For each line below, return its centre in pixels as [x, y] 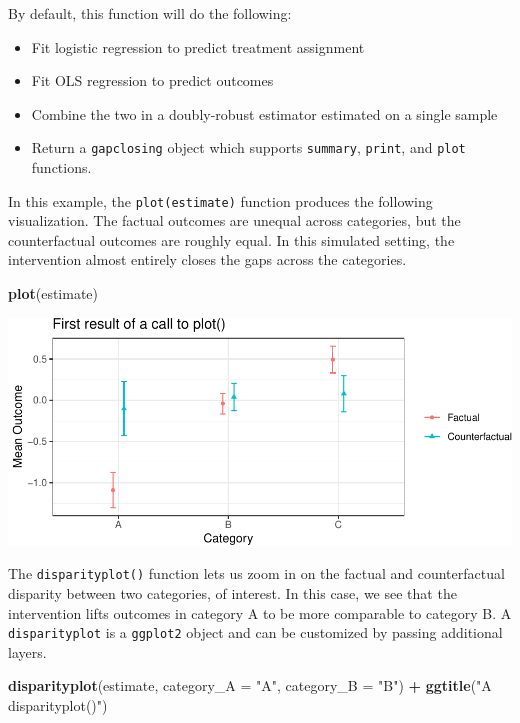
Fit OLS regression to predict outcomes [152, 80]
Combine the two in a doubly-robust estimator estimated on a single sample [264, 113]
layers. [27, 651]
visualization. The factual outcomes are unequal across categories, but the [234, 220]
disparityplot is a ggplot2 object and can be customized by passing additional [255, 632]
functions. [61, 167]
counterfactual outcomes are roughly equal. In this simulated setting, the [231, 239]
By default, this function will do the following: [150, 13]
